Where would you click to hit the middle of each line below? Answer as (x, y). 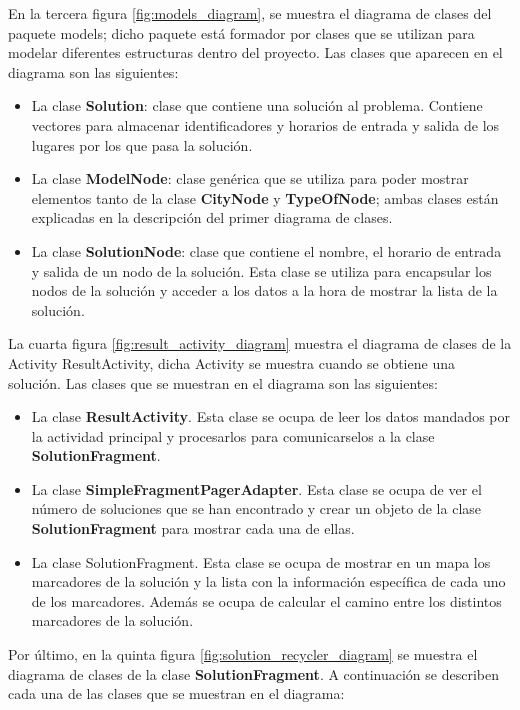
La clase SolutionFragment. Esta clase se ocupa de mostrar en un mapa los (261, 561)
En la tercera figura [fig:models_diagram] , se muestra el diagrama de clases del (250, 13)
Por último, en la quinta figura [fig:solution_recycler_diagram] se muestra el (243, 654)
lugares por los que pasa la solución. (142, 144)
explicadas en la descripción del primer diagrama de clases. (212, 217)
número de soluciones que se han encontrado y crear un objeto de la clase (256, 508)
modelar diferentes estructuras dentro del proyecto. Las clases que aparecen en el (255, 52)
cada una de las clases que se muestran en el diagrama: (176, 693)
